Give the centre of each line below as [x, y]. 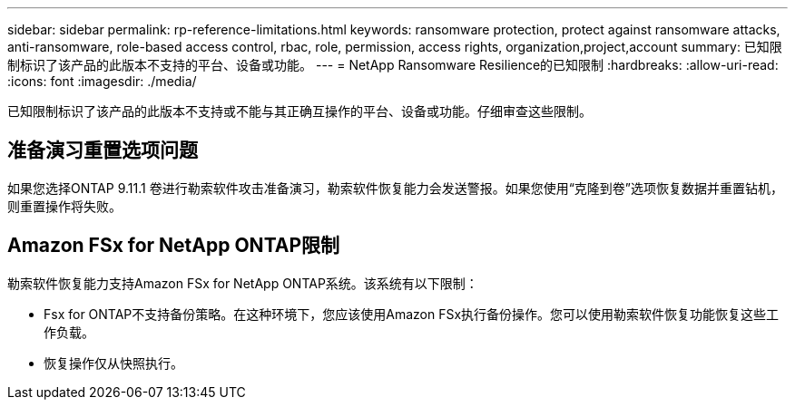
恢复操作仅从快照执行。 [113, 363]
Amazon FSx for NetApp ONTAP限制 [174, 246]
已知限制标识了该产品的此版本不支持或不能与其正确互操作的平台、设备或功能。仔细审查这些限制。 [299, 111]
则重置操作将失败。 [64, 206]
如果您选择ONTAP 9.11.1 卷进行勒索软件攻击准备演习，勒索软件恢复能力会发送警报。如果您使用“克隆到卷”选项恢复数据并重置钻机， [395, 188]
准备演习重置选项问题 [103, 150]
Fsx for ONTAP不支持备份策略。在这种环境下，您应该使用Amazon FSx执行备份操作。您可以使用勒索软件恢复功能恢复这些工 [412, 314]
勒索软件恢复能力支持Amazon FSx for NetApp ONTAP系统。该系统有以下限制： [243, 283]
